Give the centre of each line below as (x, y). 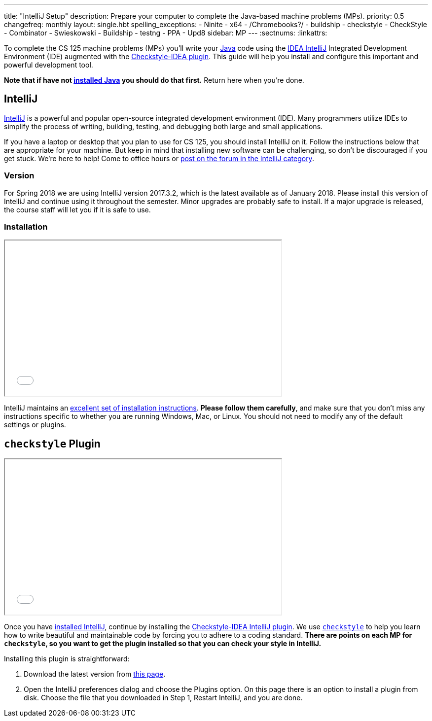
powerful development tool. (49, 65)
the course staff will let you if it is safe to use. (77, 209)
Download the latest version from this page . (95, 674)
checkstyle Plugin (52, 444)
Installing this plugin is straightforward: (67, 659)
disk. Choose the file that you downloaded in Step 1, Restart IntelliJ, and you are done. (163, 698)
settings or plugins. (35, 425)
